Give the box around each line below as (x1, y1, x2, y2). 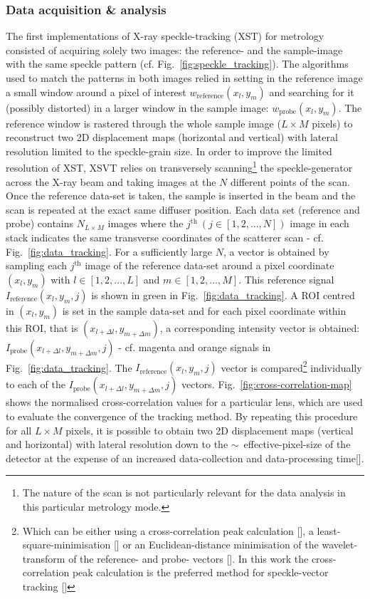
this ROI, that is (6, 320, 78, 335)
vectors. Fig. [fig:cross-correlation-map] (181, 377, 352, 392)
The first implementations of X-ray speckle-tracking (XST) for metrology (6, 28, 324, 43)
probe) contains (6, 216, 74, 231)
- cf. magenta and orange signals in (118, 339, 271, 354)
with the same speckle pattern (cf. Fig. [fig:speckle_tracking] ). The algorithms (6, 56, 349, 71)
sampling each (6, 258, 68, 273)
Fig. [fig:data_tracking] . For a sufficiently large (6, 244, 212, 259)
